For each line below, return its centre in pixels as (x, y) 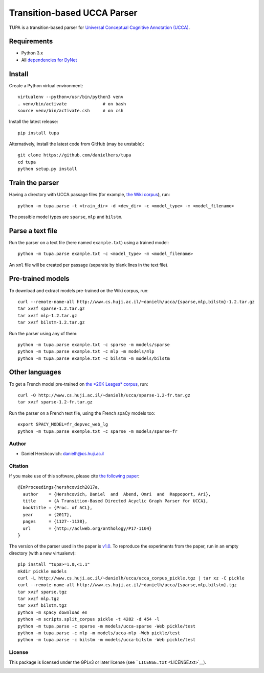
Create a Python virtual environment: (46, 85)
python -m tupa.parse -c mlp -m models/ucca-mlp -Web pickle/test (99, 633)
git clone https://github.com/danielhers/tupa (75, 155)
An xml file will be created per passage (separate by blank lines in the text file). (89, 265)
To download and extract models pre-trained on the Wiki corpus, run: (79, 290)
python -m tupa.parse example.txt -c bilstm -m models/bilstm (94, 358)
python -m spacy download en (53, 612)
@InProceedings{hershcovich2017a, (59, 487)
